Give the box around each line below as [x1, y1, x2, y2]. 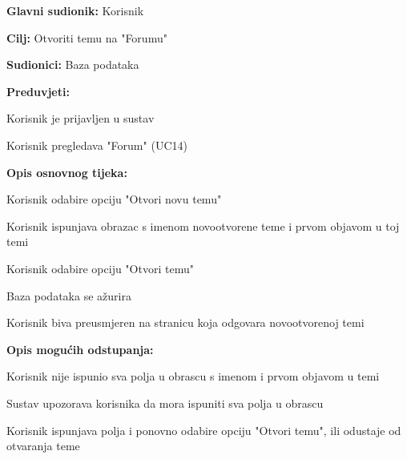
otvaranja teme [6, 437, 80, 454]
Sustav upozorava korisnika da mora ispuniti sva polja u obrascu [6, 394, 324, 411]
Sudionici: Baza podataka [6, 56, 139, 73]
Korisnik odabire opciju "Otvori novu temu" [6, 191, 222, 207]
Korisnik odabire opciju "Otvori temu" [6, 260, 194, 276]
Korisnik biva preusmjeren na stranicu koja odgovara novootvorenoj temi [6, 314, 365, 331]
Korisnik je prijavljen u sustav [6, 110, 155, 127]
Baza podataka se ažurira [6, 287, 131, 304]
